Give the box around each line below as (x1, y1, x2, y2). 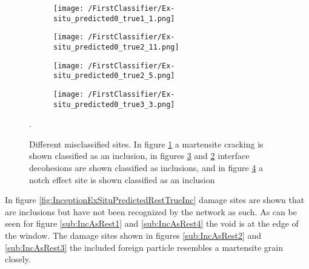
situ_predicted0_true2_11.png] (53, 42, 179, 51)
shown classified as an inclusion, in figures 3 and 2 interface (29, 149, 250, 162)
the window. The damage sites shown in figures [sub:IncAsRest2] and (5, 229, 262, 241)
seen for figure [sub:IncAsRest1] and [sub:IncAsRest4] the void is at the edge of (5, 217, 299, 230)
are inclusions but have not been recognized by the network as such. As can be (5, 205, 297, 218)
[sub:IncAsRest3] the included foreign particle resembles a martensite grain (5, 241, 283, 253)
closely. (5, 253, 31, 265)
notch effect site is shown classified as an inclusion (29, 173, 215, 186)
